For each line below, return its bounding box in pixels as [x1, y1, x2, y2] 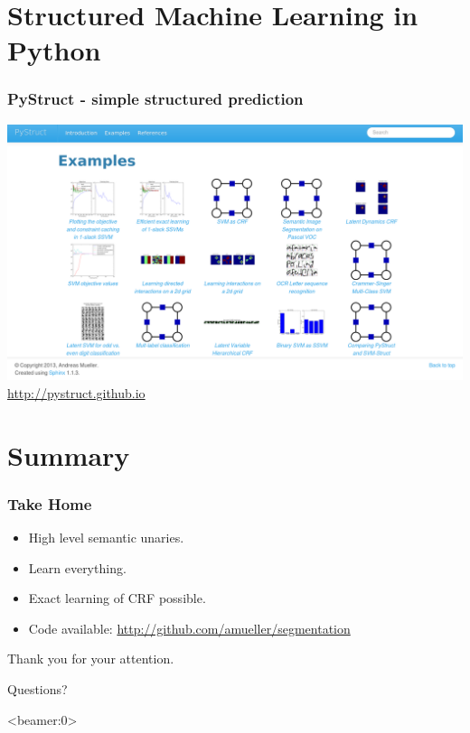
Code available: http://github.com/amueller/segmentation [28, 618, 351, 637]
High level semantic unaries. [28, 528, 184, 547]
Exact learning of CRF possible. [28, 589, 206, 608]
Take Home [7, 492, 92, 515]
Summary [7, 436, 130, 473]
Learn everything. [28, 558, 127, 577]
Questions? [7, 680, 68, 699]
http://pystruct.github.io [7, 383, 146, 402]
